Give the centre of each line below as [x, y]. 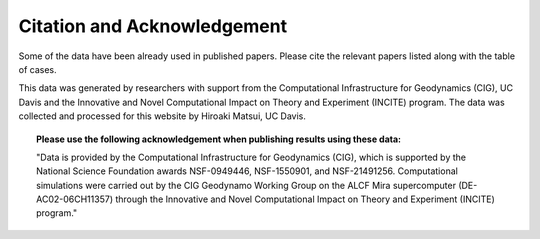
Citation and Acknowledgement [153, 26]
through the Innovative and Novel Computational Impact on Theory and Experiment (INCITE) [305, 199]
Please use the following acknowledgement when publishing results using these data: [219, 139]
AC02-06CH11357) [75, 199]
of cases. [37, 69]
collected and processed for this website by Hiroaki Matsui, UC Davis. [162, 116]
